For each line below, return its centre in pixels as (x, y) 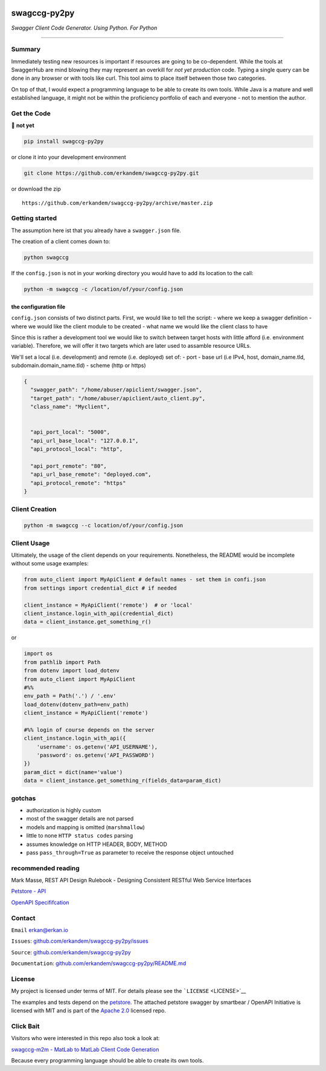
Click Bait (25, 1026)
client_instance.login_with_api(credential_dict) (99, 613)
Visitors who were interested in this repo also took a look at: (85, 1038)
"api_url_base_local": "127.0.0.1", (85, 441)
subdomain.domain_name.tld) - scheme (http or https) (78, 365)
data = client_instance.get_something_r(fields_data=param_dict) (123, 781)
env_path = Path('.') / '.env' (70, 696)
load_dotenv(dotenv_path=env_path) (76, 704)
